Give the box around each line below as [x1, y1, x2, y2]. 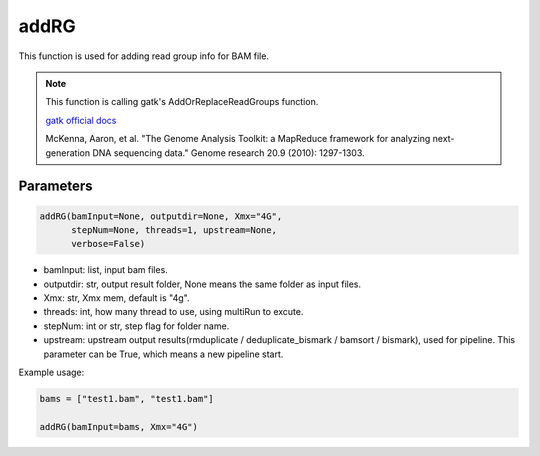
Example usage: [18, 366, 85, 378]
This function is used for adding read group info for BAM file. [18, 50, 270, 62]
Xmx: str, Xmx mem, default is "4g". [43, 292, 190, 304]
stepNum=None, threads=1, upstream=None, [71, 224, 277, 235]
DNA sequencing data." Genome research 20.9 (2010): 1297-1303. [91, 146, 365, 159]
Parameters [18, 178, 93, 195]
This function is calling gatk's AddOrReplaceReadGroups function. [45, 96, 319, 108]
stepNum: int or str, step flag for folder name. [43, 320, 230, 332]
